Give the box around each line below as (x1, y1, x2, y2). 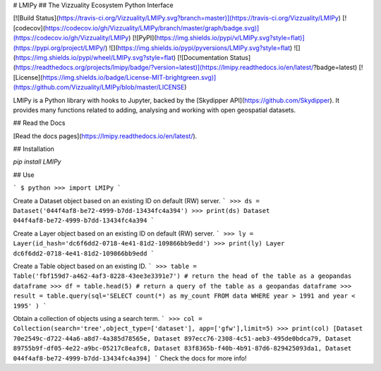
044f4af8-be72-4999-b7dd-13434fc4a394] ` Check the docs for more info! (13, 353, 247, 363)
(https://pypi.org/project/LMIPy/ (13, 43, 106, 52)
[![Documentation (177, 53, 229, 61)
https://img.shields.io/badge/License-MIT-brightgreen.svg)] (42, 73, 217, 81)
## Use (13, 170, 35, 179)
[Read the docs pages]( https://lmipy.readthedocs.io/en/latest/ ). (13, 131, 198, 140)
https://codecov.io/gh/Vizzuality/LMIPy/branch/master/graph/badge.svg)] (44, 23, 260, 32)
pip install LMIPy (13, 157, 61, 166)
